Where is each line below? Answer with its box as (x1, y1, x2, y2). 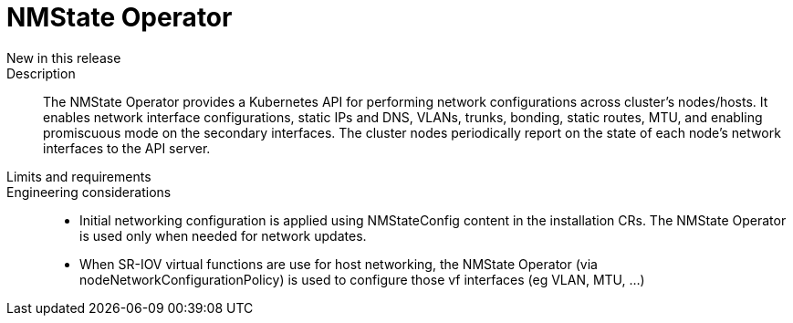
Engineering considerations (6, 183, 172, 200)
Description (6, 65, 76, 81)
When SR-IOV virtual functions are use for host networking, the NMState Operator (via (79, 255, 598, 272)
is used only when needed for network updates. (79, 227, 367, 244)
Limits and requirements (6, 168, 151, 184)
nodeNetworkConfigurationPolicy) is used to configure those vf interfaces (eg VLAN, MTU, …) (79, 271, 645, 287)
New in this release (6, 49, 121, 66)
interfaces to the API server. (43, 140, 211, 156)
